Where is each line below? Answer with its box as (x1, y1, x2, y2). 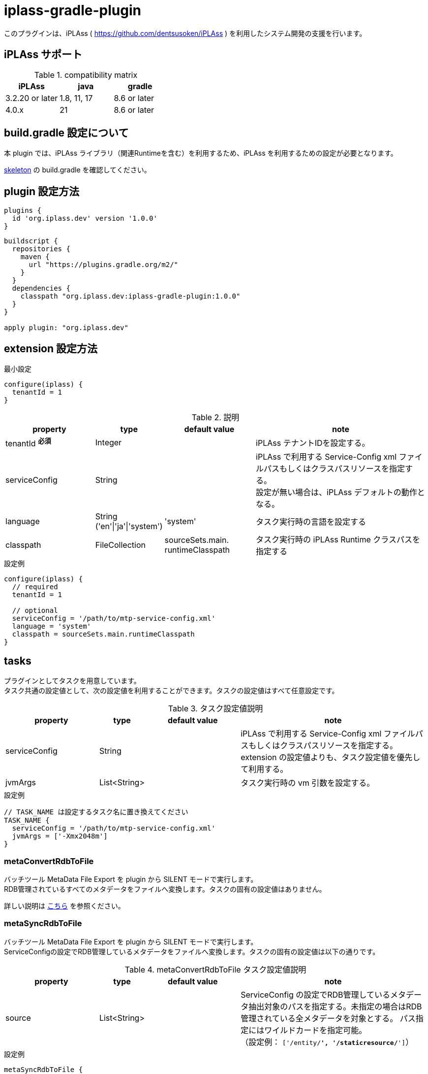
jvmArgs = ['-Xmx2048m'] (12, 832, 108, 840)
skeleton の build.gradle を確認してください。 (4, 166, 151, 174)
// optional (12, 606, 58, 615)
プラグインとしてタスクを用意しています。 (4, 676, 141, 685)
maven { (20, 253, 50, 261)
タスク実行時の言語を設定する (256, 517, 367, 527)
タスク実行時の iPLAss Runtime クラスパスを (256, 535, 420, 545)
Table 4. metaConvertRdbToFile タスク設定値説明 (124, 964, 306, 974)
